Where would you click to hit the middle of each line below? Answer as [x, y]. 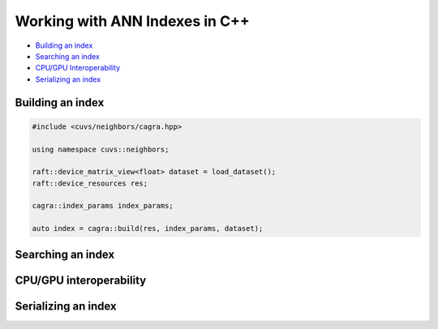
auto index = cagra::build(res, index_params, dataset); [148, 229]
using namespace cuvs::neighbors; [101, 149]
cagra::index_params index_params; [103, 206]
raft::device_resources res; [90, 183]
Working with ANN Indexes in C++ [133, 21]
